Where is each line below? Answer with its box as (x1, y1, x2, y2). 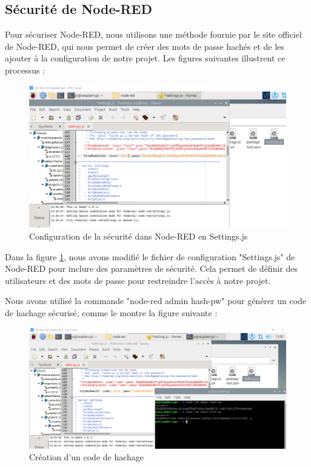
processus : (5, 63, 45, 76)
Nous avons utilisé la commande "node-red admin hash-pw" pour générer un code (5, 294, 307, 307)
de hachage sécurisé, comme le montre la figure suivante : (5, 306, 218, 319)
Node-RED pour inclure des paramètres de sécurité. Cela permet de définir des (5, 262, 298, 275)
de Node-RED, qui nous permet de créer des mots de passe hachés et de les (5, 40, 284, 52)
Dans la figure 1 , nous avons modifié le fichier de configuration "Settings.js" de (5, 250, 295, 263)
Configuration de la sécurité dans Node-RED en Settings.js (29, 229, 248, 242)
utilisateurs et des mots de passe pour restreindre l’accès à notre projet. (5, 274, 271, 286)
